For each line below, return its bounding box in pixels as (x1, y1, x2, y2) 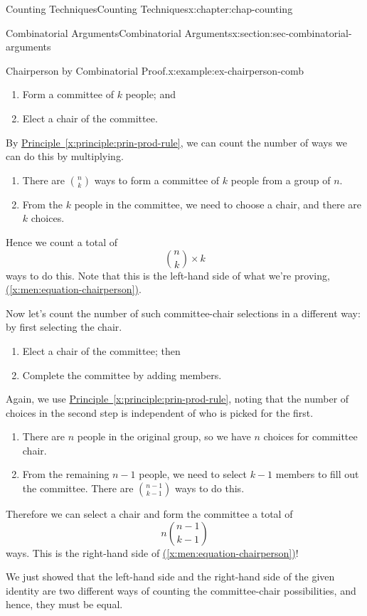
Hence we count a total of (6, 234, 118, 249)
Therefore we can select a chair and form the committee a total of (6, 506, 293, 521)
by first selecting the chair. (6, 319, 122, 334)
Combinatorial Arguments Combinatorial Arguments (6, 25, 233, 40)
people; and (125, 87, 176, 102)
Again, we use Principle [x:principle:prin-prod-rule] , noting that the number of (6, 391, 349, 406)
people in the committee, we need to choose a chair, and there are (74, 196, 362, 211)
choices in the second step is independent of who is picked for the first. (6, 405, 314, 420)
